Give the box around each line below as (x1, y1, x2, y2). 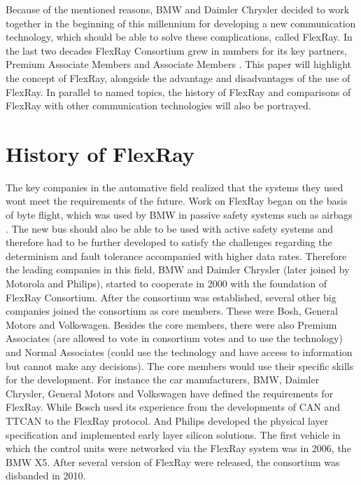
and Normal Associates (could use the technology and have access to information (6, 345, 353, 359)
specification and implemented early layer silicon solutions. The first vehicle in (6, 427, 341, 442)
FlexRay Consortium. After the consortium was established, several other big (6, 289, 337, 304)
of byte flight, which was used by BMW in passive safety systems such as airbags (6, 207, 353, 222)
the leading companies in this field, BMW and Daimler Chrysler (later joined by (6, 262, 350, 277)
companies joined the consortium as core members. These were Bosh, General (6, 303, 338, 318)
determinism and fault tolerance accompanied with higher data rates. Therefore (6, 248, 347, 263)
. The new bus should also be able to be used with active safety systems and (6, 221, 334, 235)
